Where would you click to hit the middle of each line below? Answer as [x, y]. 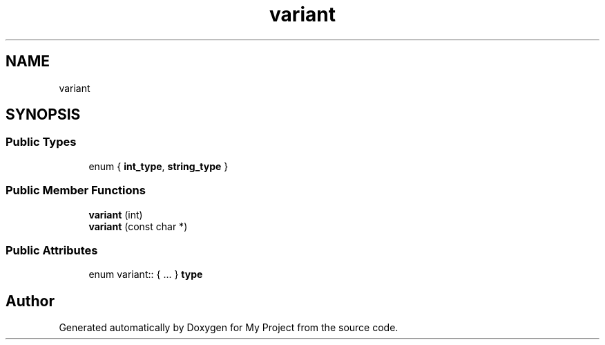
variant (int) [116, 214]
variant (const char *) [138, 226]
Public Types [41, 142]
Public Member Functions [76, 190]
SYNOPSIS [43, 115]
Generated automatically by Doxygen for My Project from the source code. [229, 328]
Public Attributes [52, 250]
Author [30, 301]
